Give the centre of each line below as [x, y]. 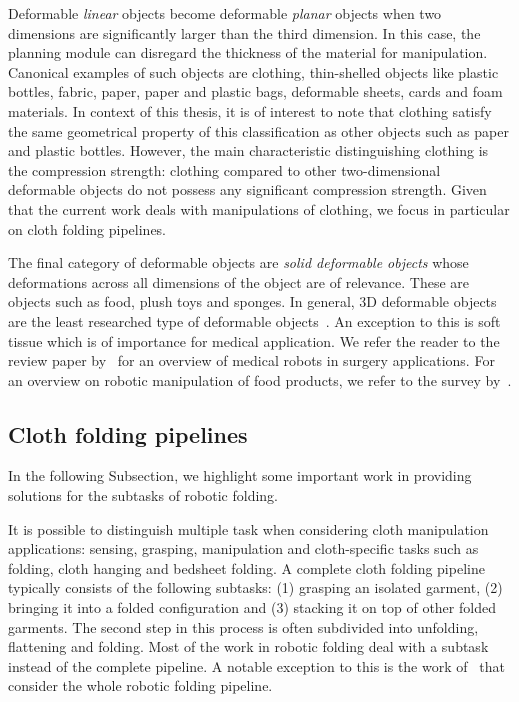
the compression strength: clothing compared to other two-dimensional [224, 169]
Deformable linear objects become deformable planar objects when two [225, 13]
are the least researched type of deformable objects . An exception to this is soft [254, 320]
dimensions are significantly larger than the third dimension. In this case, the [244, 32]
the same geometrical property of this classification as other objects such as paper [258, 130]
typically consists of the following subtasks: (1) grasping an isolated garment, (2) [255, 587]
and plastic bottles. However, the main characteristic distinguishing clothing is [248, 150]
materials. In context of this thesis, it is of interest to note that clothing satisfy [250, 110]
